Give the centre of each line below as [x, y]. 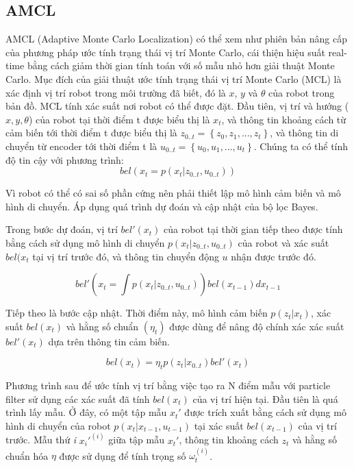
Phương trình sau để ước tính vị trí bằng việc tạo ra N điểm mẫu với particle [168, 385]
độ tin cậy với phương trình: [65, 159]
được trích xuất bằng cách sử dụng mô [265, 412]
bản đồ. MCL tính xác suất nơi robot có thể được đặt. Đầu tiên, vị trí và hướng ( [177, 106]
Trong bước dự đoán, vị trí [62, 229]
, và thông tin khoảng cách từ [284, 119]
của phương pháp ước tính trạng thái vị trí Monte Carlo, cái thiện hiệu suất [165, 52]
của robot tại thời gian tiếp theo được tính [253, 229]
